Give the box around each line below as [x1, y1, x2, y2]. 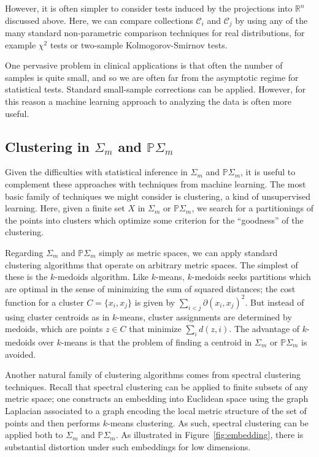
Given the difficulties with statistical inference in [5, 165, 188, 178]
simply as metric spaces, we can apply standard [99, 246, 278, 259]
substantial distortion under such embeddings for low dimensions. [5, 440, 251, 453]
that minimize [129, 322, 182, 335]
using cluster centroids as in [5, 310, 110, 323]
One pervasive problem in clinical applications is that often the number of [5, 59, 283, 72]
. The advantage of [229, 322, 300, 335]
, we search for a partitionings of [191, 202, 314, 214]
